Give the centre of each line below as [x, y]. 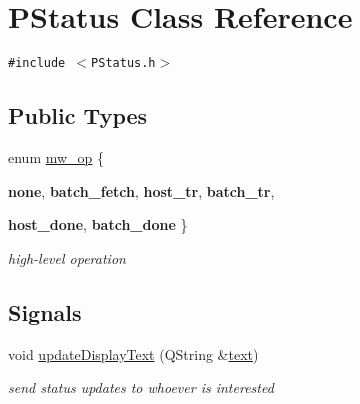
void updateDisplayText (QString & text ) [133, 353]
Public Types [78, 115]
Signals [45, 311]
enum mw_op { [56, 156]
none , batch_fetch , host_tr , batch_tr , [141, 190]
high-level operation [67, 257]
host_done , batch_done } [98, 224]
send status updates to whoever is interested [141, 387]
